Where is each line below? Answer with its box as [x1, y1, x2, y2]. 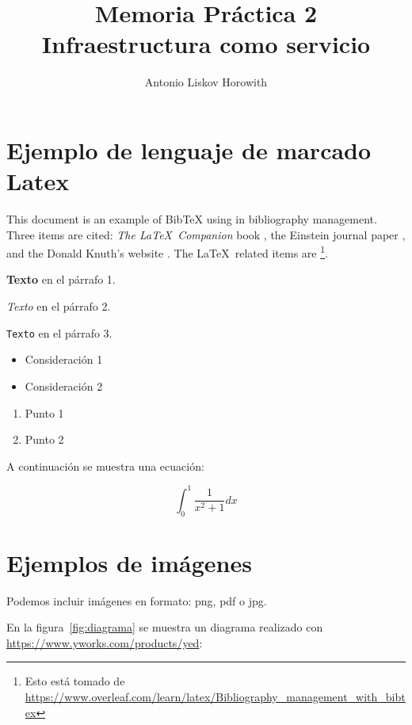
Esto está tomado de [25, 673, 125, 689]
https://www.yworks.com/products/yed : [6, 634, 203, 651]
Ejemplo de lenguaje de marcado [6, 133, 372, 166]
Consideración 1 [25, 351, 103, 368]
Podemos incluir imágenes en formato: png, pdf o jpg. [6, 592, 267, 609]
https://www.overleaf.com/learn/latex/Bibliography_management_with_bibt [25, 689, 406, 705]
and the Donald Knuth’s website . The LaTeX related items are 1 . [6, 242, 328, 261]
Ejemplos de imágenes [6, 546, 252, 578]
